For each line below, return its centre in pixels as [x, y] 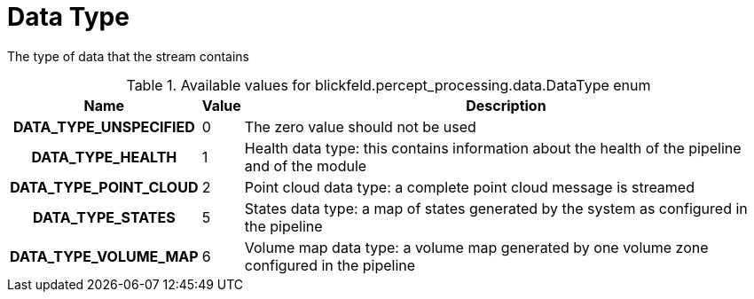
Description [506, 105]
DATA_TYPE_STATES [104, 217]
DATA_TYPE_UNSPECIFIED [104, 126]
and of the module [306, 165]
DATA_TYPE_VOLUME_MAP [104, 256]
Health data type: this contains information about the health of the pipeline [493, 148]
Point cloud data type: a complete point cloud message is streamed [469, 187]
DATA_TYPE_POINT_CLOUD [104, 187]
